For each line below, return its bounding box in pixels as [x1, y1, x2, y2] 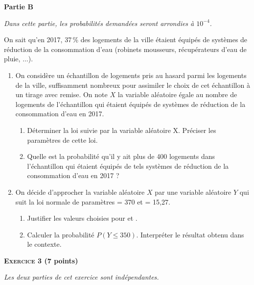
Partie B [4, 1, 33, 11]
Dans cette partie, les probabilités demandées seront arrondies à [4, 18, 194, 28]
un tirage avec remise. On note [15, 89, 108, 100]
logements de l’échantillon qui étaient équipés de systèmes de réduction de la [15, 99, 246, 109]
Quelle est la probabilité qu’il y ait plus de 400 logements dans [27, 151, 215, 161]
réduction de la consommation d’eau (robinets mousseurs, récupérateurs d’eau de [4, 44, 247, 54]
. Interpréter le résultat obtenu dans [136, 229, 244, 239]
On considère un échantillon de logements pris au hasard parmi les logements [15, 70, 247, 80]
